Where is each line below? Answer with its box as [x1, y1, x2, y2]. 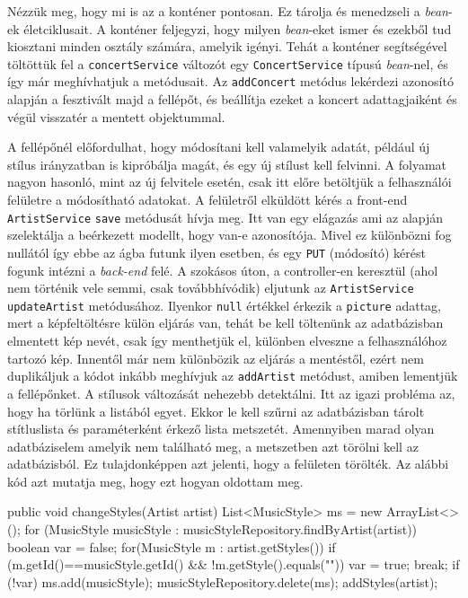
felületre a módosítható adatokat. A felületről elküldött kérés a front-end [7, 190, 408, 209]
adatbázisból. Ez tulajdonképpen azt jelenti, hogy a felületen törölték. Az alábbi [7, 454, 449, 473]
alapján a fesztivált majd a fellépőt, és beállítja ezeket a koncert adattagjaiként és [7, 90, 457, 109]
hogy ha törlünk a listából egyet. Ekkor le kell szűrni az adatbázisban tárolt [7, 401, 425, 420]
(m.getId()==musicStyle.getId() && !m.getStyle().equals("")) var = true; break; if [7, 555, 460, 574]
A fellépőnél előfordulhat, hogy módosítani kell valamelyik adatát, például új [7, 137, 430, 156]
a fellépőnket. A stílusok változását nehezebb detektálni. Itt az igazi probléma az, [7, 383, 455, 402]
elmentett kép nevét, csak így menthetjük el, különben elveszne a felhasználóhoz [7, 331, 447, 350]
